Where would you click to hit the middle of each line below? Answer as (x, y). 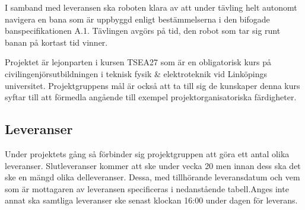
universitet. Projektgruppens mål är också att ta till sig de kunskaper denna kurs (152, 85)
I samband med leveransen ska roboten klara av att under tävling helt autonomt (151, 7)
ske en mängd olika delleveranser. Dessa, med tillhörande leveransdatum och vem (152, 177)
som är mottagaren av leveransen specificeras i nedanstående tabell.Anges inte (147, 188)
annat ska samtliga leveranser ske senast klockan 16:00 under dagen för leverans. (151, 200)
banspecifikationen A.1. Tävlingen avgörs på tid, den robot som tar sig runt (143, 31)
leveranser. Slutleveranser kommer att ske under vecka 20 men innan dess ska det (153, 165)
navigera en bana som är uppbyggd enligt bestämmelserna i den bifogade (137, 19)
